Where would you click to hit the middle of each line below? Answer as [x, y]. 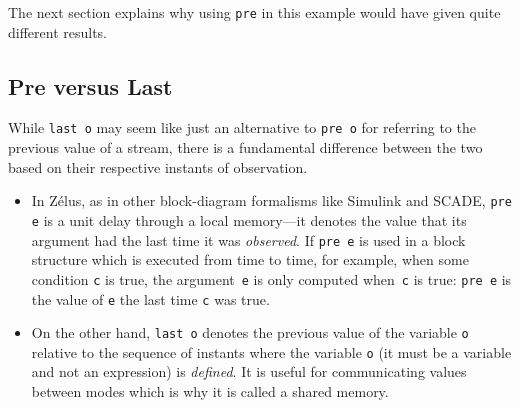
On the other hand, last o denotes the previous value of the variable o [250, 332]
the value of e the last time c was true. [150, 298]
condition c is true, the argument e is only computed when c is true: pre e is [271, 278]
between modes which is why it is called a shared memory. [210, 391]
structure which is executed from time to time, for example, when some [250, 259]
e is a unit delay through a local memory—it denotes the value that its [249, 219]
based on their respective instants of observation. [158, 166]
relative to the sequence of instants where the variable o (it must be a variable [271, 351]
